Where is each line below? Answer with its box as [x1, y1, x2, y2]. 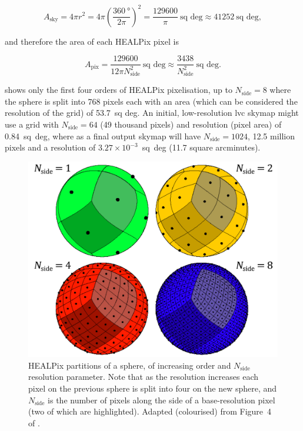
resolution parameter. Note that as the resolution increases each [28, 370, 258, 383]
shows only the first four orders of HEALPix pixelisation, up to [5, 83, 232, 96]
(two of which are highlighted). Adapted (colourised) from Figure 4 [28, 405, 272, 417]
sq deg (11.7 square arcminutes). [142, 141, 261, 153]
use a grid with [5, 118, 59, 131]
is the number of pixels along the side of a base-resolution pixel [48, 393, 275, 406]
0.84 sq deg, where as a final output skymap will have [5, 129, 201, 142]
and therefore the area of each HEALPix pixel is [5, 35, 179, 47]
